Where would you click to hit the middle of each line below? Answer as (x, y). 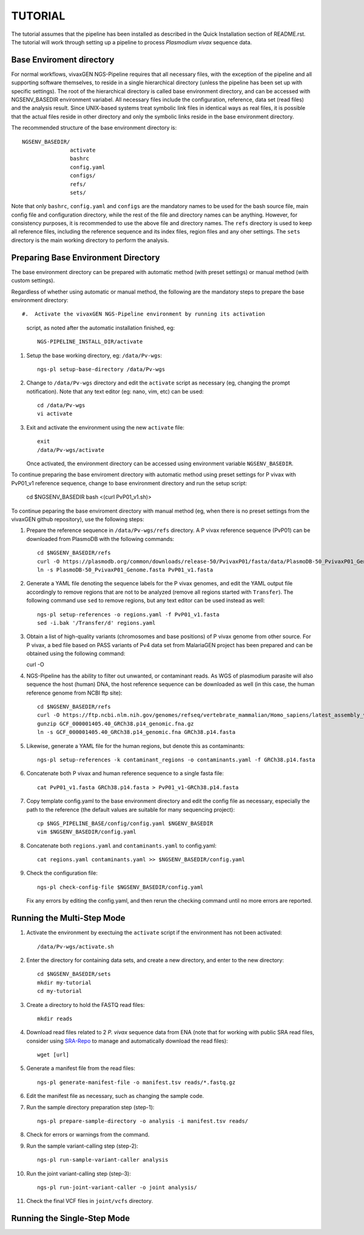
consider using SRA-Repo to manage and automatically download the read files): (127, 1041)
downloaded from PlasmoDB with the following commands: (100, 539)
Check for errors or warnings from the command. (88, 1135)
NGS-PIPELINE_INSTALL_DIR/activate (90, 342)
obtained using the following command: (76, 654)
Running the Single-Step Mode (71, 1218)
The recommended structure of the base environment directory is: (94, 128)
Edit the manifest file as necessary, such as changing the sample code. (115, 1096)
